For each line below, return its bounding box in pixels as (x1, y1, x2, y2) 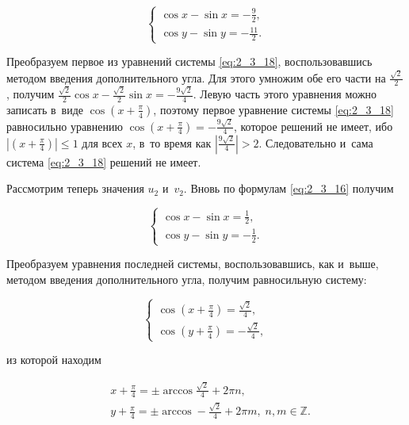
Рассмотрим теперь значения (6, 180, 144, 197)
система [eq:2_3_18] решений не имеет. (6, 153, 201, 170)
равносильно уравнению (6, 117, 123, 134)
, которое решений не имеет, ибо (233, 117, 393, 134)
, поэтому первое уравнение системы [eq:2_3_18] (153, 101, 394, 117)
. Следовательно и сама (258, 134, 373, 151)
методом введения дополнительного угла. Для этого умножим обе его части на (6, 69, 386, 86)
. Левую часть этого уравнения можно (193, 86, 377, 102)
